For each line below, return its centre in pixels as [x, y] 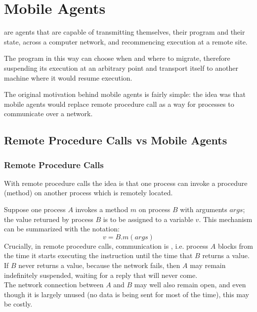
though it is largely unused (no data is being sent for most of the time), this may [127, 294]
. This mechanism [226, 219]
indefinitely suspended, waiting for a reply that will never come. [101, 275]
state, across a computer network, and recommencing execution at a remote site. [126, 41]
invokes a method [102, 209]
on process [154, 209]
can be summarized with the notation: [62, 229]
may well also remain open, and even [190, 285]
